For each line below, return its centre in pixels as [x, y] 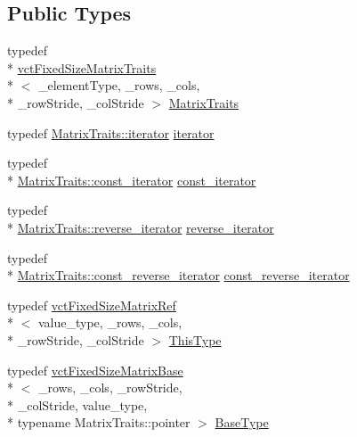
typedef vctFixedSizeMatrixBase [95, 370]
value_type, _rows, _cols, [110, 322]
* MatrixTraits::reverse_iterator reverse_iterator [141, 227]
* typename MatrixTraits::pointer [99, 422]
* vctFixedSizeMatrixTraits [82, 67]
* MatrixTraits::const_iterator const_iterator [132, 180]
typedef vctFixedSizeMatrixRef [92, 305]
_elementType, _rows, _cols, [119, 85]
